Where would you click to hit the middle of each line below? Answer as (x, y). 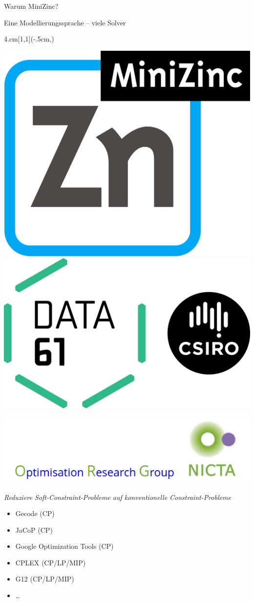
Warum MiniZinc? (31, 6)
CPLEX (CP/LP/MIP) (51, 562)
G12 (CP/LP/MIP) (45, 579)
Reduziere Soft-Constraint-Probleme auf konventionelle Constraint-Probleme (117, 497)
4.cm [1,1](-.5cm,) (29, 39)
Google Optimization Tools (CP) (64, 546)
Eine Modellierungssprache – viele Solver (65, 22)
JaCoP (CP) (34, 529)
